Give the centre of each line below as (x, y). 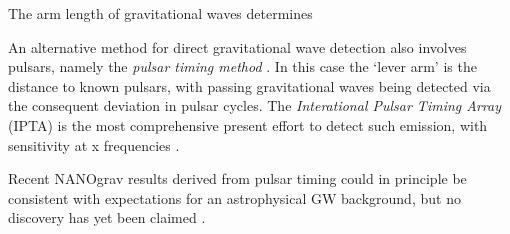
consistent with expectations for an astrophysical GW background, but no (234, 197)
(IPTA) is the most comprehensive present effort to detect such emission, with (248, 124)
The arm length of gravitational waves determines (160, 13)
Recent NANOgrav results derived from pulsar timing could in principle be (237, 178)
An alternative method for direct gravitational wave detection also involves (237, 46)
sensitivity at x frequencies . (94, 144)
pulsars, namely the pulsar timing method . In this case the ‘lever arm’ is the (242, 66)
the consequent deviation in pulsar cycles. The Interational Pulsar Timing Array (255, 105)
